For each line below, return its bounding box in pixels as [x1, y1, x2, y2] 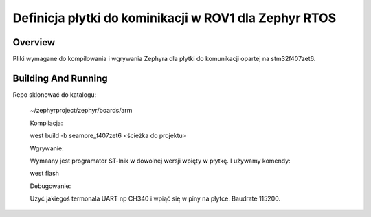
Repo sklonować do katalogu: [12, 90, 97, 99]
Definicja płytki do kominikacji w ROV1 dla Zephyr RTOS [12, 10, 337, 25]
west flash [30, 169, 60, 178]
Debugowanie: [30, 182, 71, 190]
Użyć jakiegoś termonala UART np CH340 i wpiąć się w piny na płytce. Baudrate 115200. [30, 194, 281, 203]
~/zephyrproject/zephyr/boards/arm [30, 106, 133, 115]
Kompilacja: [30, 119, 63, 127]
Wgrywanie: [30, 144, 65, 152]
